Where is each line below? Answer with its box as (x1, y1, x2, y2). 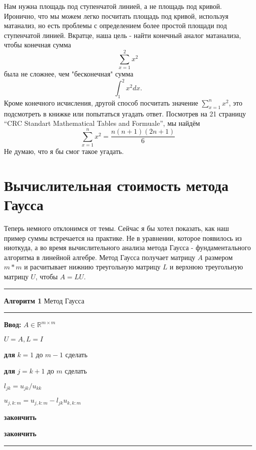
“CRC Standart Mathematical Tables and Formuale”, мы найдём (4, 118, 200, 128)
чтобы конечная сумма (4, 39, 71, 50)
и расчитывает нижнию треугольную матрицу (24, 262, 160, 272)
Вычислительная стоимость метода (4, 175, 229, 195)
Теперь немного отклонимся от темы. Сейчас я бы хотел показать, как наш (4, 223, 229, 233)
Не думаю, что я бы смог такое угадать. (4, 146, 124, 156)
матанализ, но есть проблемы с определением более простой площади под (4, 20, 227, 31)
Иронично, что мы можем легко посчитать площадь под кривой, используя (4, 10, 228, 21)
